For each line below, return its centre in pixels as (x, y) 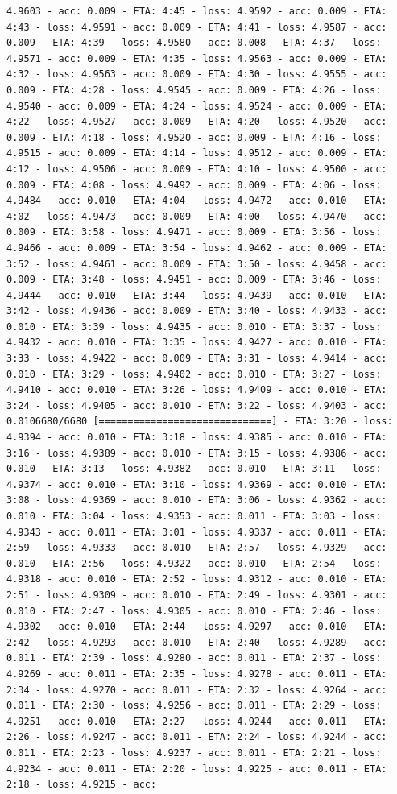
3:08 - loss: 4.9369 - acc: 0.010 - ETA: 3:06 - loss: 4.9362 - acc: (197, 500)
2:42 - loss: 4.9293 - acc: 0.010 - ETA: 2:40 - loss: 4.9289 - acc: (197, 642)
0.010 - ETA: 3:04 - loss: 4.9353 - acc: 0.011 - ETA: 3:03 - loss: (194, 516)
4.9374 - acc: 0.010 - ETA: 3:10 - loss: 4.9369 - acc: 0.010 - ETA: (197, 484)
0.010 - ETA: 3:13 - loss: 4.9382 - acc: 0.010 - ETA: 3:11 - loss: (194, 469)
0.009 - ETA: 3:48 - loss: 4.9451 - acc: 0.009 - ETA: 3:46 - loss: (194, 280)
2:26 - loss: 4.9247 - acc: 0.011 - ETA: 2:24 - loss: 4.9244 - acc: (197, 737)
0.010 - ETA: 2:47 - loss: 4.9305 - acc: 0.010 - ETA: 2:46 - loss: (194, 611)
